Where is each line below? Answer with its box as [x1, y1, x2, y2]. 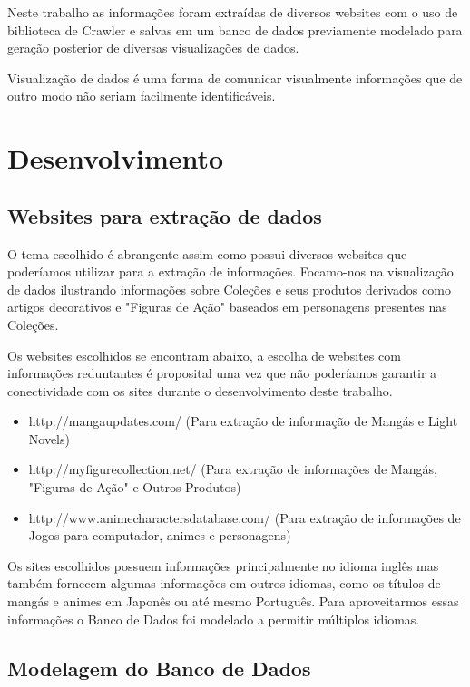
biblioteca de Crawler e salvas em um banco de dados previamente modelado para [7, 20, 463, 39]
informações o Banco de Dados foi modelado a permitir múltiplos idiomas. [7, 609, 420, 628]
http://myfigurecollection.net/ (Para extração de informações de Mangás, [28, 460, 437, 479]
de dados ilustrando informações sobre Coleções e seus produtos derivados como [7, 279, 451, 298]
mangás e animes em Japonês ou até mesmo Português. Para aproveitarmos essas [7, 592, 459, 611]
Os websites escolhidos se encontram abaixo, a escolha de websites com [7, 345, 401, 364]
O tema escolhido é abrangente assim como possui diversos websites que [7, 244, 407, 263]
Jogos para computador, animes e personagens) [28, 526, 291, 545]
